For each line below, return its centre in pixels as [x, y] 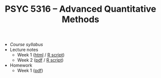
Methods [80, 19]
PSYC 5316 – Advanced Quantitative [80, 9]
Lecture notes [24, 50]
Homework [21, 65]
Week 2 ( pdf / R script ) [40, 60]
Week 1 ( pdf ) [30, 71]
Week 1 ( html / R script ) [41, 55]
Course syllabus [26, 45]
